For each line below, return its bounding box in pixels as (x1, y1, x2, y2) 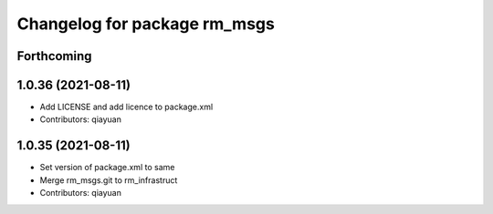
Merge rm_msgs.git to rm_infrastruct (39, 174, 178, 186)
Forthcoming (16, 48, 92, 64)
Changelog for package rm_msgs (16, 14, 276, 34)
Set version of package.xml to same (39, 162, 175, 173)
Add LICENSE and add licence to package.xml (39, 101, 214, 113)
